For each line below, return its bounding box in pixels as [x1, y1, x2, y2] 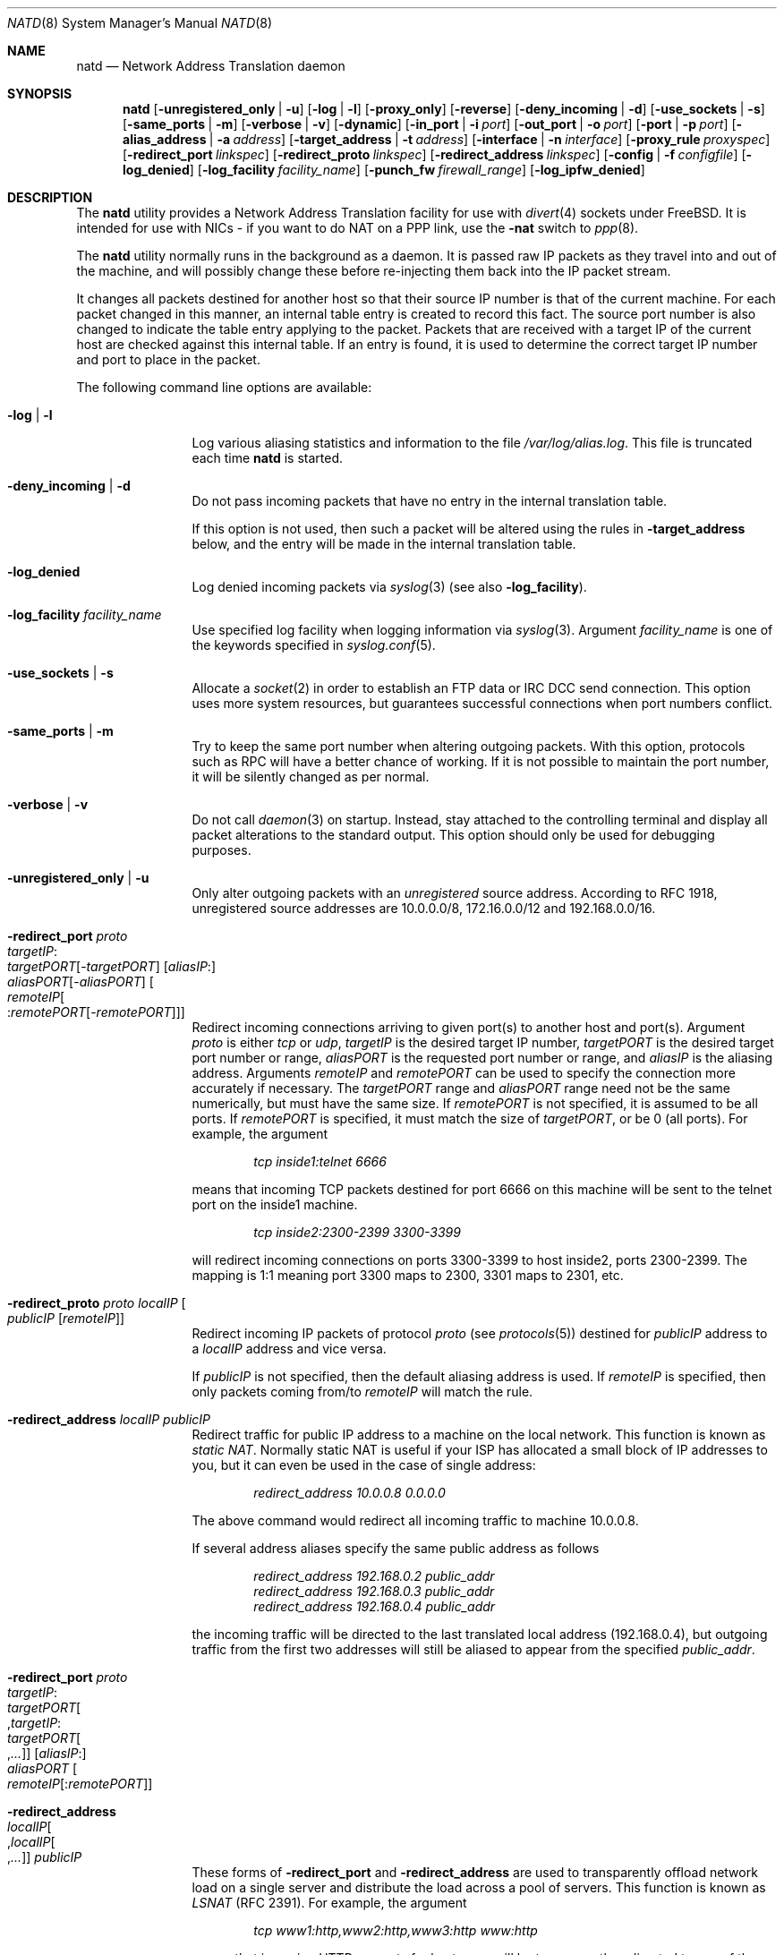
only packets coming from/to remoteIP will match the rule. [192, 1384, 533, 1399]
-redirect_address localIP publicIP [7, 1412, 211, 1427]
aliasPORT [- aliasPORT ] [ [7, 974, 154, 989]
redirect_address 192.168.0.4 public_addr [253, 1599, 496, 1614]
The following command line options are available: [76, 380, 372, 395]
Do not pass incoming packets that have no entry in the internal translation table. [192, 493, 668, 508]
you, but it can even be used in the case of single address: [192, 1457, 536, 1473]
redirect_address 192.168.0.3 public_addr [253, 1584, 495, 1599]
